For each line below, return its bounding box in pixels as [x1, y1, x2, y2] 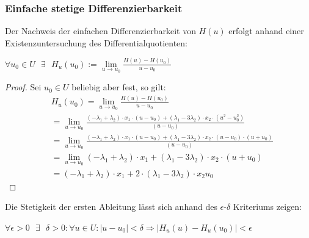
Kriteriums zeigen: [233, 200, 302, 213]
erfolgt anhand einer [228, 24, 304, 37]
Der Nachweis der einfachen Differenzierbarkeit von [5, 24, 196, 37]
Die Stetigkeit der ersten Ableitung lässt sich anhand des [5, 200, 217, 213]
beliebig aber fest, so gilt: [71, 81, 166, 93]
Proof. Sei [5, 81, 42, 93]
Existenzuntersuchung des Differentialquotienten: [5, 36, 187, 49]
